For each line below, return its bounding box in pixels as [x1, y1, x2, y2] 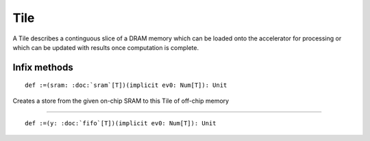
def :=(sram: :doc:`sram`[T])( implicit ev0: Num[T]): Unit [25, 81, 227, 89]
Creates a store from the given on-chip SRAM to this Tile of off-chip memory [12, 97, 230, 105]
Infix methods [12, 62, 73, 73]
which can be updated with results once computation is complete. [12, 43, 199, 51]
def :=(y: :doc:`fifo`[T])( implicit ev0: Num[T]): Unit [25, 120, 217, 127]
